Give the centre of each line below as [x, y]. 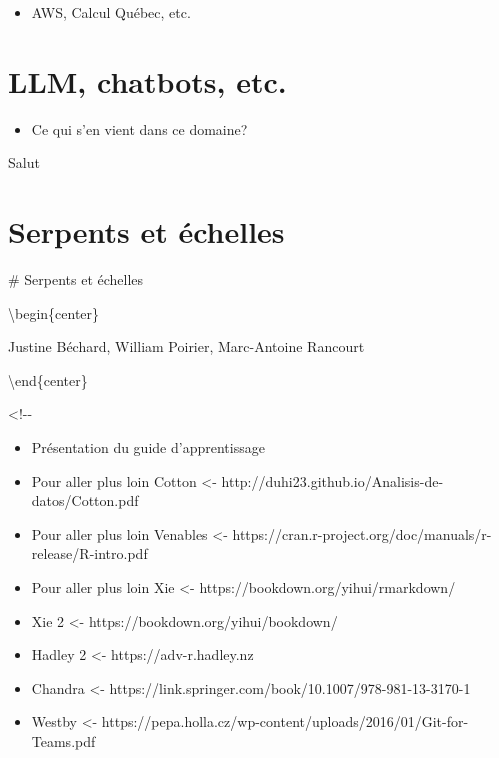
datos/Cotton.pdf [85, 500]
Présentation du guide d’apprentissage [148, 447]
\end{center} [48, 379]
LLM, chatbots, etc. [147, 80]
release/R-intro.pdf [89, 553]
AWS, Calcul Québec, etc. [111, 12]
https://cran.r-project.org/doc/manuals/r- [362, 533]
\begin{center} [54, 312]
